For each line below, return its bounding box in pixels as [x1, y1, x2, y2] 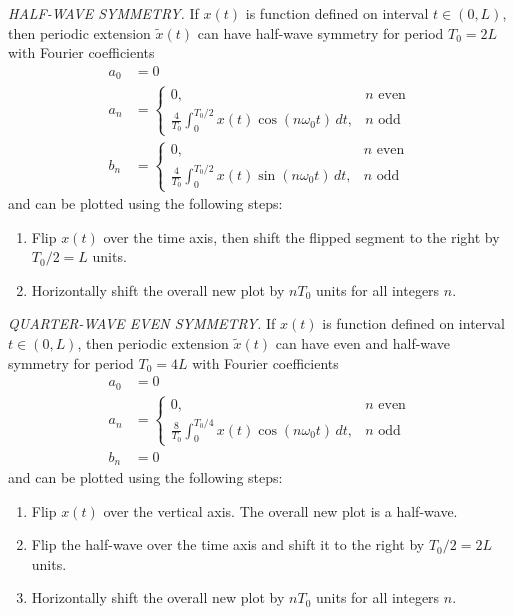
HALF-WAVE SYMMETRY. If [8, 3, 199, 23]
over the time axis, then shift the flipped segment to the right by [103, 226, 500, 247]
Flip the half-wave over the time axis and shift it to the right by [31, 534, 425, 555]
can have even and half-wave [275, 333, 450, 354]
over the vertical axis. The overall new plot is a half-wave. [103, 500, 458, 521]
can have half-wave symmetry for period [197, 22, 444, 43]
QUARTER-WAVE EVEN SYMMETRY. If [8, 313, 276, 334]
